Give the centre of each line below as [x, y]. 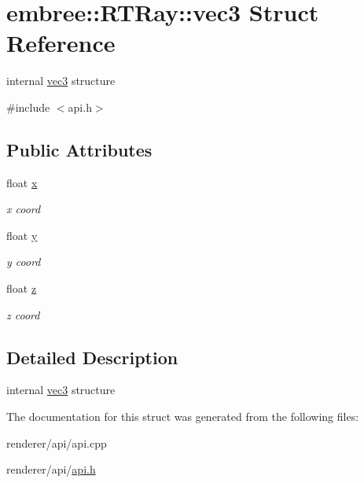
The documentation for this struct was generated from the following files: [183, 417]
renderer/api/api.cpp [57, 442]
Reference [61, 43]
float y [22, 235]
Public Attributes [79, 149]
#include [28, 107]
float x [22, 182]
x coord [24, 209]
